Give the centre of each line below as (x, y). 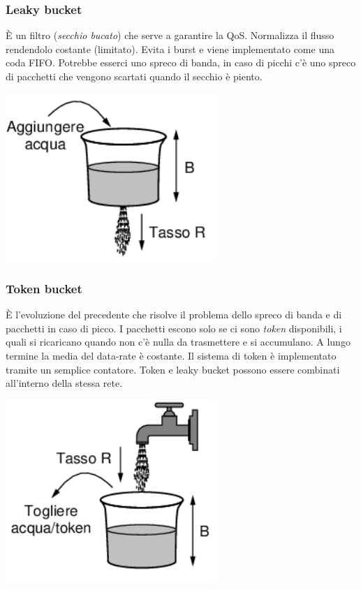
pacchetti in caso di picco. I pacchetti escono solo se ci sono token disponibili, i (174, 328)
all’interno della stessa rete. (64, 383)
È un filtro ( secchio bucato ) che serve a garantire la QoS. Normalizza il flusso (170, 35)
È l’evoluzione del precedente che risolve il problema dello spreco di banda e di (174, 315)
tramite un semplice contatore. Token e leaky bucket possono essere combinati (173, 369)
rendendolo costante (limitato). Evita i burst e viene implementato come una (170, 49)
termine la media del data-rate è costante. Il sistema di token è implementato (171, 356)
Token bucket (44, 288)
